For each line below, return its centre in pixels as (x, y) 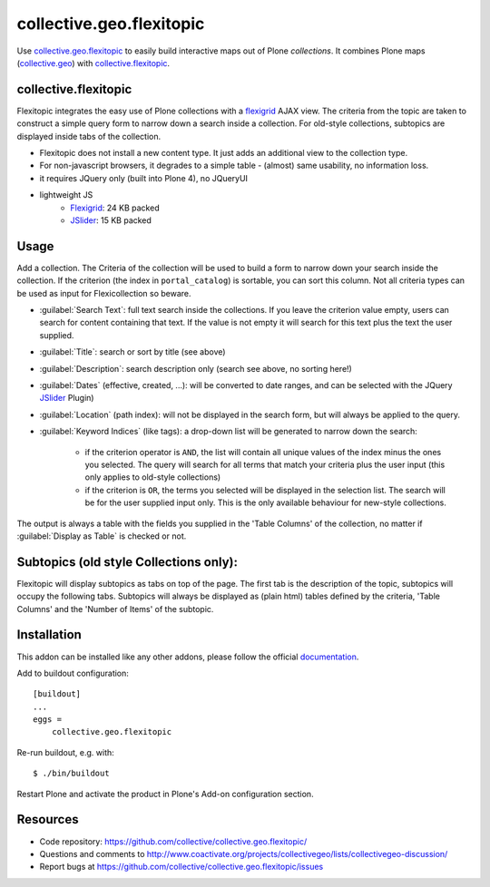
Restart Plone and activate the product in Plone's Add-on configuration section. (165, 794)
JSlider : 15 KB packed (111, 220)
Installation (49, 635)
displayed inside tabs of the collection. (89, 136)
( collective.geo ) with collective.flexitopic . (93, 63)
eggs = (48, 720)
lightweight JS (66, 195)
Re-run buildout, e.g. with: (66, 752)
